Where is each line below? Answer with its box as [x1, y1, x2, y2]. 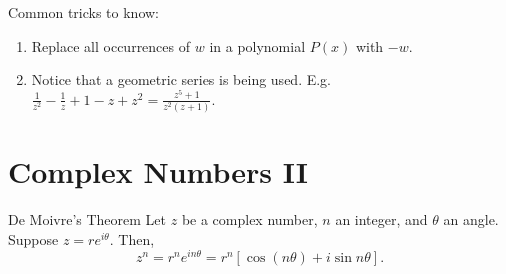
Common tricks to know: [8, 2, 159, 22]
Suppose [8, 228, 59, 249]
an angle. [443, 209, 499, 230]
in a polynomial [209, 35, 306, 56]
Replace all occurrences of [31, 35, 191, 56]
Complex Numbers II [8, 151, 309, 192]
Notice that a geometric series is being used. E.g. [31, 69, 332, 90]
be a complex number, [181, 209, 318, 230]
